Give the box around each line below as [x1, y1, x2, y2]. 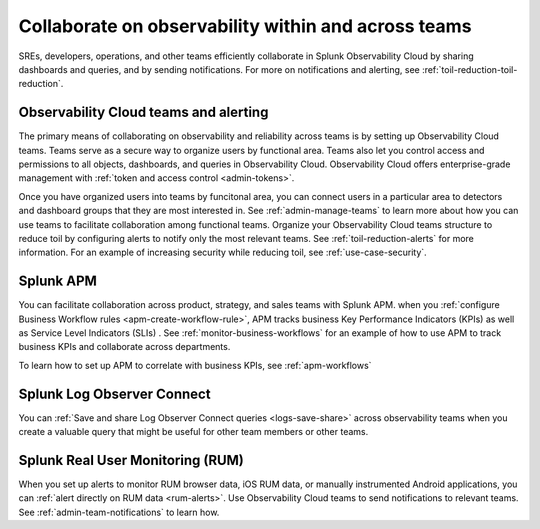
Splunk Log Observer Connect [18, 385, 211, 402]
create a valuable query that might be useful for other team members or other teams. [18, 426, 369, 438]
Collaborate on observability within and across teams [18, 15, 472, 37]
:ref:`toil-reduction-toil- [421, 63, 518, 75]
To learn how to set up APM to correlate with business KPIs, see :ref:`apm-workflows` [18, 359, 372, 371]
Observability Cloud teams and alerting [18, 104, 269, 121]
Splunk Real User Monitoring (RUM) [18, 451, 245, 469]
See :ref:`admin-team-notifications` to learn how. [18, 506, 220, 518]
